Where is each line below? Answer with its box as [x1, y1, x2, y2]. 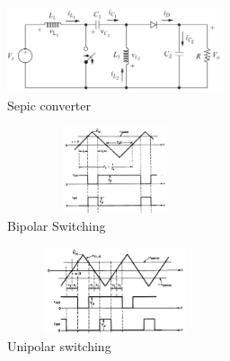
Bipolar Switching [7, 216, 106, 234]
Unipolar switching [7, 336, 111, 355]
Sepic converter [7, 95, 92, 114]
